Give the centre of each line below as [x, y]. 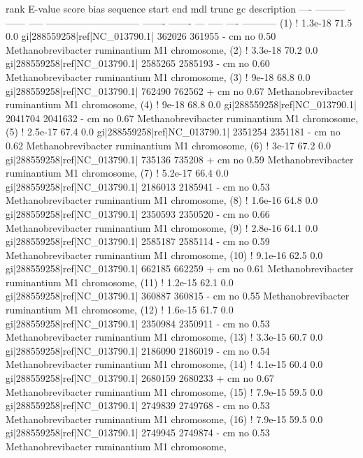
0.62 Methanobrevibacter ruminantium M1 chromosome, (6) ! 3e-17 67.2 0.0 [168, 145]
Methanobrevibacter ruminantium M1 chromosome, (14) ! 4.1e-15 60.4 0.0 [164, 364]
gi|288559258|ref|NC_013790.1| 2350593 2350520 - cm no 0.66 [138, 213]
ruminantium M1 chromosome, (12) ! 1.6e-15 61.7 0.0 [120, 310]
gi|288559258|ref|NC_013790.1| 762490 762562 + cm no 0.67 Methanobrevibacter [180, 90]
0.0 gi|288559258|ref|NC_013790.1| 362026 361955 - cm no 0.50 [141, 36]
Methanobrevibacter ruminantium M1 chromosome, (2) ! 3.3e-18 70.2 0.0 [162, 49]
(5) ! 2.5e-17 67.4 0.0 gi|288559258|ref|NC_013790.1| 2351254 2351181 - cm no [173, 132]
